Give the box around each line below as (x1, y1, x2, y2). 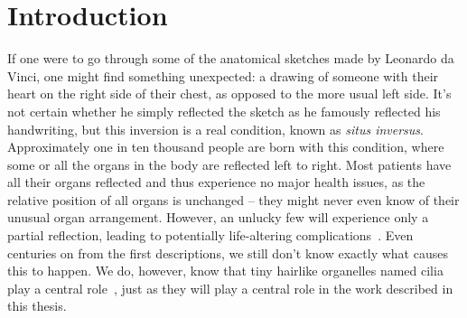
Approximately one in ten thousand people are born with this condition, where (7, 137, 444, 156)
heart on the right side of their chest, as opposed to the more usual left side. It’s (7, 84, 452, 103)
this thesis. (7, 296, 67, 315)
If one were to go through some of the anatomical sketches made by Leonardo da (7, 49, 454, 68)
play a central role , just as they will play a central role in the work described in (7, 278, 453, 297)
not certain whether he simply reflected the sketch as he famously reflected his (7, 101, 441, 120)
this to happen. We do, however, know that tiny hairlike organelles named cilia (7, 261, 444, 280)
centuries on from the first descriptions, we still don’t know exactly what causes (7, 243, 448, 262)
